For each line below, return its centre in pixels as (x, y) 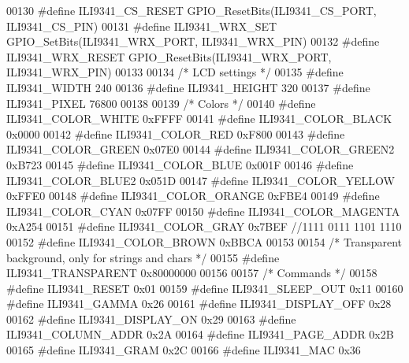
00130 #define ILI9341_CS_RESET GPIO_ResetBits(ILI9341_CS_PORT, (191, 10)
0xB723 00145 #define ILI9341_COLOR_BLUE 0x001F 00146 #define (180, 164)
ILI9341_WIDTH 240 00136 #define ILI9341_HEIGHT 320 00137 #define (188, 87)
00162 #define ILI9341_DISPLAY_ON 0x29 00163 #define (151, 319)
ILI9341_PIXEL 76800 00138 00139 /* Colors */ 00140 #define (161, 103)
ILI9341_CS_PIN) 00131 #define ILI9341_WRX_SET (142, 26)
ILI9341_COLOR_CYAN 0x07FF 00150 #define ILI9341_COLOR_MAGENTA (203, 211)
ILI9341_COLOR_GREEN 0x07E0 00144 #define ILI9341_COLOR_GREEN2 (201, 149)
